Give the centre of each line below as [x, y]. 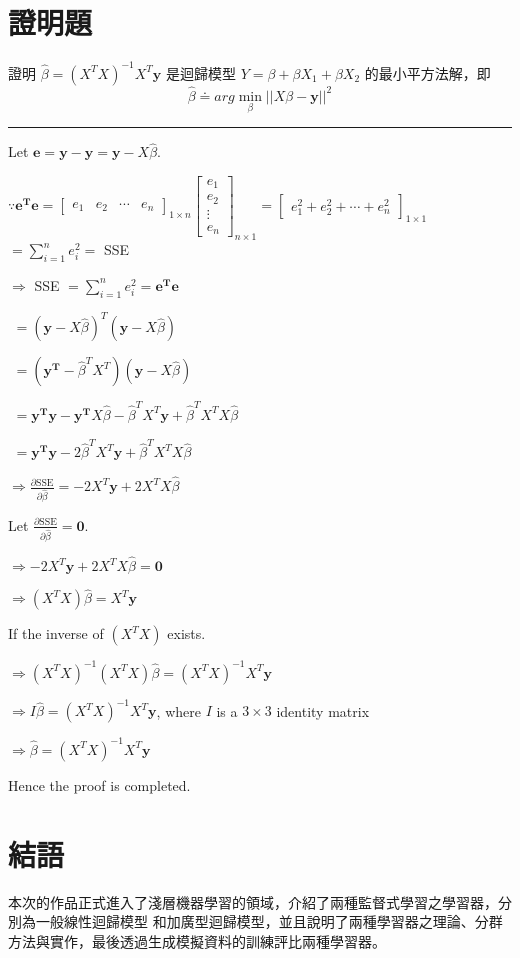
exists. [186, 633]
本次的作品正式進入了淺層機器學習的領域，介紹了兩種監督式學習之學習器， [253, 901]
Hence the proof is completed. [99, 784]
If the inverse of [56, 633]
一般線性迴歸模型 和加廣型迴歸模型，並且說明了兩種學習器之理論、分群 [269, 921]
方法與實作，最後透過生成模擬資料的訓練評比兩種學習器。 [197, 940]
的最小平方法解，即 [427, 72]
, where [178, 710]
